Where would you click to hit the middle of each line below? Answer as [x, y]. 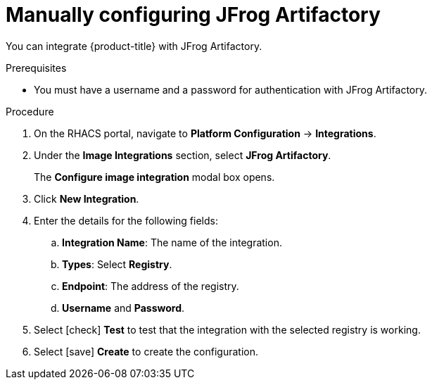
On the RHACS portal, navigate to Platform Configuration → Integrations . [205, 133]
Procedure [30, 111]
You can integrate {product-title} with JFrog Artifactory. [134, 46]
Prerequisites [36, 68]
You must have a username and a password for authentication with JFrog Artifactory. [231, 89]
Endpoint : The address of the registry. [151, 286]
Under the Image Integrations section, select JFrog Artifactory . [183, 155]
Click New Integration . [87, 198]
